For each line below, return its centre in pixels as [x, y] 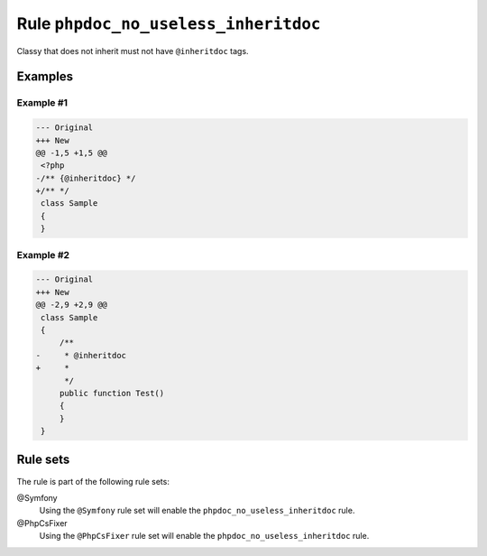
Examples [45, 77]
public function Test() [112, 393]
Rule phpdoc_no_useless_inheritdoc [169, 23]
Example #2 [43, 255]
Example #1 [42, 103]
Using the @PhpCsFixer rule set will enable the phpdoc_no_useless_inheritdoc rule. [204, 536]
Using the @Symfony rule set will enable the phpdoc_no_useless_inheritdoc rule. [197, 511]
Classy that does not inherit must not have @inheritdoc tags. [133, 51]
